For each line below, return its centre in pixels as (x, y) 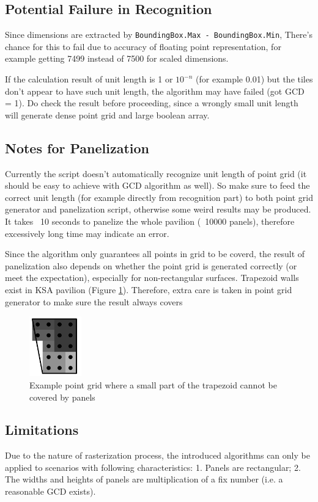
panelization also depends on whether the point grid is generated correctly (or (151, 265)
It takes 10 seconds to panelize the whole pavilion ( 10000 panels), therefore (150, 221)
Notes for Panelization (77, 147)
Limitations (42, 430)
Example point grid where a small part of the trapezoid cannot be (153, 384)
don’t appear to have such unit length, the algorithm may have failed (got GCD (155, 91)
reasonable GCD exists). (50, 491)
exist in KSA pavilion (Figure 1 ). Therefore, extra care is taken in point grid (149, 289)
